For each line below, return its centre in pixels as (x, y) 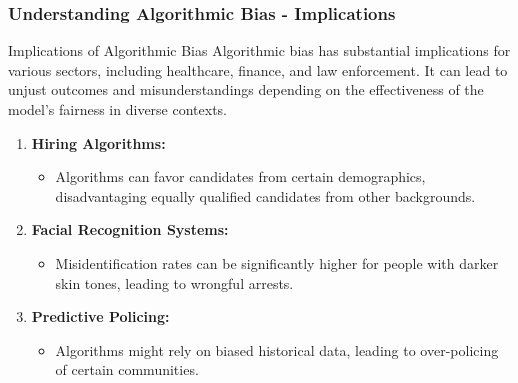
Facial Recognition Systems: (130, 229)
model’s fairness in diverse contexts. (118, 109)
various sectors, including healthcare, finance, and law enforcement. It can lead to (258, 69)
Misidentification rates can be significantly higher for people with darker (277, 262)
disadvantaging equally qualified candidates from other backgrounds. (265, 195)
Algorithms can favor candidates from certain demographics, (240, 176)
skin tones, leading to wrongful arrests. (174, 282)
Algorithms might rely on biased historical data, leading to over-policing (277, 349)
